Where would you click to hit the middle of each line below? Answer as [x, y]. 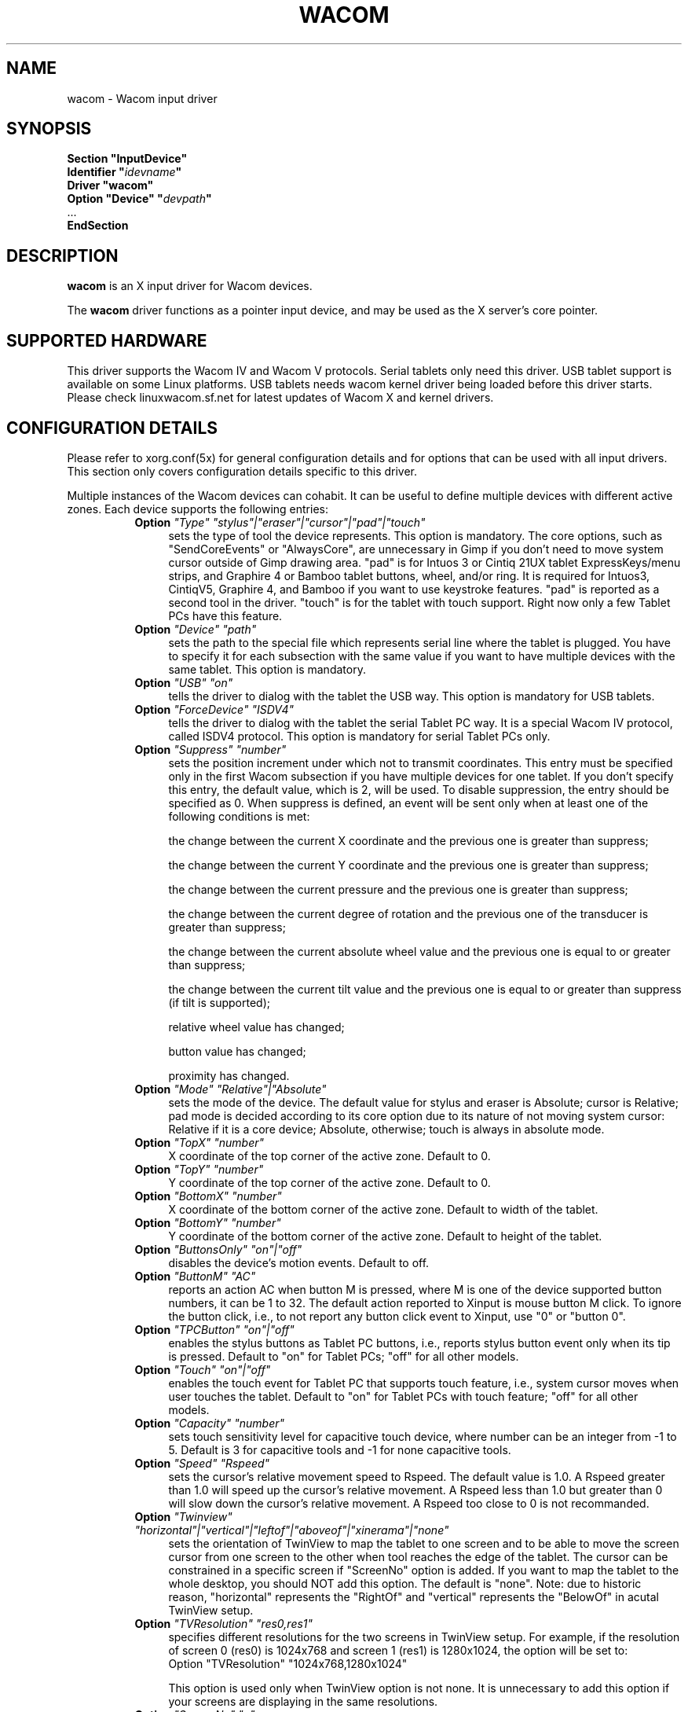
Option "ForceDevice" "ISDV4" [214, 709]
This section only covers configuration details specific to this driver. [242, 471]
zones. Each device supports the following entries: [198, 509]
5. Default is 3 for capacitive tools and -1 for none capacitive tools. [340, 1449]
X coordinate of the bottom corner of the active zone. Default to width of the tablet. [383, 1209]
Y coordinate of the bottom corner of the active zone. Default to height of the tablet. [385, 1236]
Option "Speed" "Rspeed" [202, 1463]
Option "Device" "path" [196, 629]
